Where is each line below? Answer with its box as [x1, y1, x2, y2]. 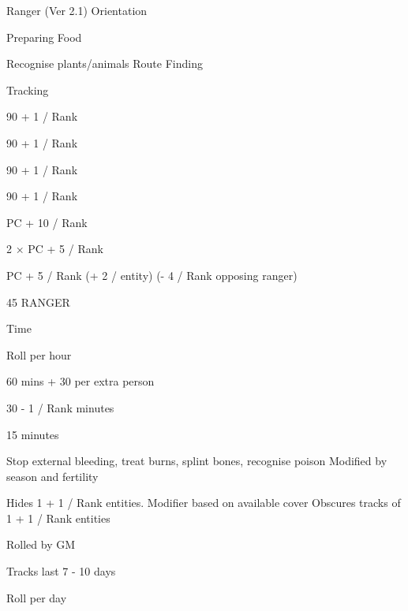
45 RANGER [6, 293, 70, 310]
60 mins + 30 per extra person [6, 373, 155, 389]
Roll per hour [6, 346, 72, 363]
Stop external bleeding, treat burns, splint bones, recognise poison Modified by [6, 453, 387, 469]
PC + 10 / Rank [6, 214, 88, 230]
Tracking [6, 81, 49, 98]
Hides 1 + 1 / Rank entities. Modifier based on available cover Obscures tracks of [6, 494, 401, 511]
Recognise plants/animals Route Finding [6, 55, 203, 72]
